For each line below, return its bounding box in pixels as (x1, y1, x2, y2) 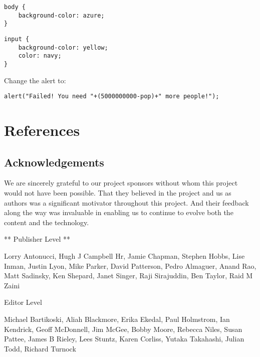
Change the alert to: (4, 75, 66, 85)
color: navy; (18, 52, 62, 60)
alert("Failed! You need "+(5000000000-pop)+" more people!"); (4, 93, 219, 100)
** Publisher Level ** (4, 234, 70, 244)
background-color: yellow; (18, 44, 108, 51)
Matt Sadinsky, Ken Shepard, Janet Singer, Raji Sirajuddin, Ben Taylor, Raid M (4, 270, 253, 281)
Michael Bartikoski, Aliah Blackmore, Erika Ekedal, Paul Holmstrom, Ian (4, 313, 230, 324)
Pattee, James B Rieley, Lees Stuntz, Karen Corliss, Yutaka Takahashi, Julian (4, 333, 244, 344)
